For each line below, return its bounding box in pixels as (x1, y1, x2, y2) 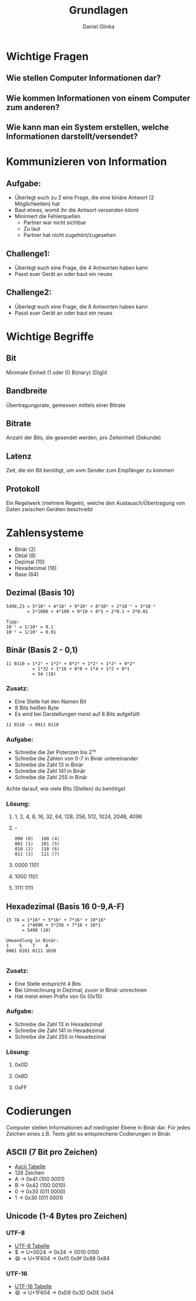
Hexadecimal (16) (14, 564, 57, 571)
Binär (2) (14, 545, 36, 553)
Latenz (6, 451, 32, 461)
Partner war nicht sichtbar (23, 219, 87, 226)
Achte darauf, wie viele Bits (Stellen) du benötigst (6, 785, 126, 792)
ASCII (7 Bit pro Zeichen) (6, 1147, 98, 1157)
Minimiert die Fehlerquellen (14, 213, 81, 220)
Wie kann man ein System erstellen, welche (6, 122, 169, 132)
